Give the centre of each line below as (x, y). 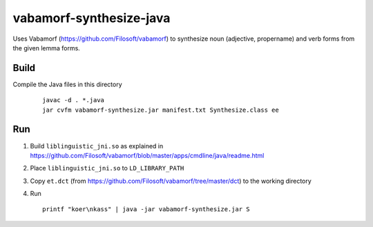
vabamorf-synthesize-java (92, 18)
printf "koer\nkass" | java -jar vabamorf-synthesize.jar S (146, 209)
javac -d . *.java (74, 100)
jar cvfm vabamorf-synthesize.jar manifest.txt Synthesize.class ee (161, 110)
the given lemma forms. (47, 48)
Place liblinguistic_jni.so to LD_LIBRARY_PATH (107, 168)
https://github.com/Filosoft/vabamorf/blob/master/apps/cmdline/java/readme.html (147, 155)
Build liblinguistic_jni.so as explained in (97, 146)
